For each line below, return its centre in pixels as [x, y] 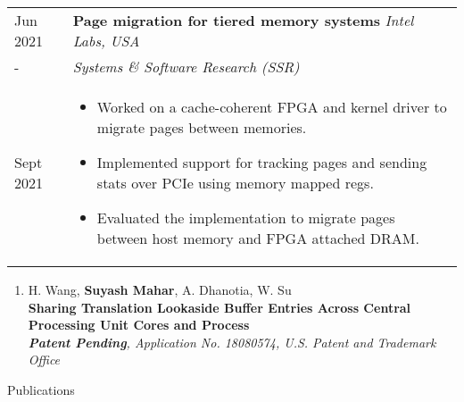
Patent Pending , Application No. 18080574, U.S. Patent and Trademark [232, 342]
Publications [41, 389]
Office [44, 360]
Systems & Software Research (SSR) [186, 67]
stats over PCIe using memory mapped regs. [235, 183]
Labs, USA [106, 41]
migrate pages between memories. [202, 127]
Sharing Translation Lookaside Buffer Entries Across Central [220, 307]
